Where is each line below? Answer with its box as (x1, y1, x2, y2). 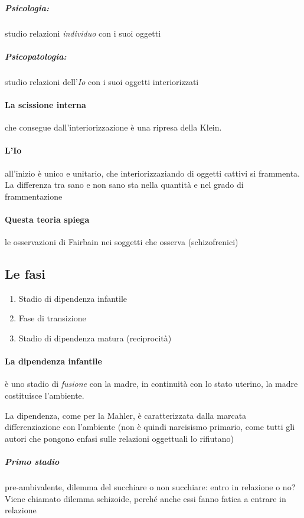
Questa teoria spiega (5, 213, 90, 225)
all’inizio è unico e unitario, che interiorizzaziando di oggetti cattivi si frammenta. (5, 167, 300, 179)
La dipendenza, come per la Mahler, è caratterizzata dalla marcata (5, 409, 247, 421)
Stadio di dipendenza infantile (18, 292, 128, 304)
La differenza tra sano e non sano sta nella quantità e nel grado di (5, 178, 244, 191)
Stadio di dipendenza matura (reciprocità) (18, 332, 172, 344)
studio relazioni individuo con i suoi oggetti (5, 27, 161, 39)
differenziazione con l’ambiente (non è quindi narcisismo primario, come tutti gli (5, 421, 295, 433)
